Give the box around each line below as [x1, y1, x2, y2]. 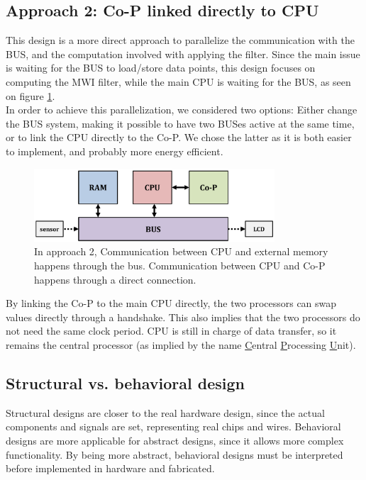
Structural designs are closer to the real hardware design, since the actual [6, 405, 325, 420]
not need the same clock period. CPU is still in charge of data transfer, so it [6, 323, 337, 338]
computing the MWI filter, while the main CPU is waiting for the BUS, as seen [6, 74, 351, 89]
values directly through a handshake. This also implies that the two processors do [6, 309, 360, 324]
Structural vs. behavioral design [6, 372, 245, 394]
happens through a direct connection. [34, 272, 196, 286]
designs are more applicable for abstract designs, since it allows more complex [6, 433, 344, 448]
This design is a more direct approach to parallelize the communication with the [6, 33, 355, 48]
